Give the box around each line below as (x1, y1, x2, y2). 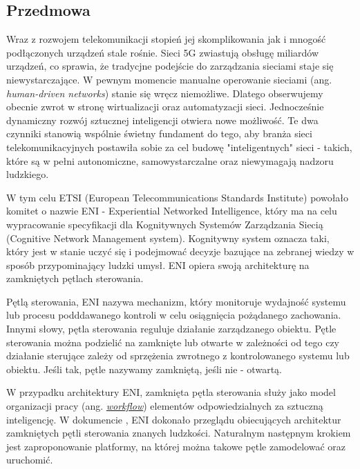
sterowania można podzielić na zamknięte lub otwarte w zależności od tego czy (6, 335, 339, 349)
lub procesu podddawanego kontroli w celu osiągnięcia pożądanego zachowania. (6, 308, 341, 322)
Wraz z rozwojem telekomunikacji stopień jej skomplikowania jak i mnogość (6, 32, 326, 46)
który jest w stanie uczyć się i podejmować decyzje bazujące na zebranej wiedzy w (6, 244, 354, 259)
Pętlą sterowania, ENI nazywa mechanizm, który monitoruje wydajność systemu (6, 294, 346, 308)
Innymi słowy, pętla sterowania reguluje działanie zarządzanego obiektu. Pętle (6, 321, 337, 336)
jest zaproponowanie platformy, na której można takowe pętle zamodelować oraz (6, 439, 345, 453)
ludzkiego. (6, 167, 49, 181)
